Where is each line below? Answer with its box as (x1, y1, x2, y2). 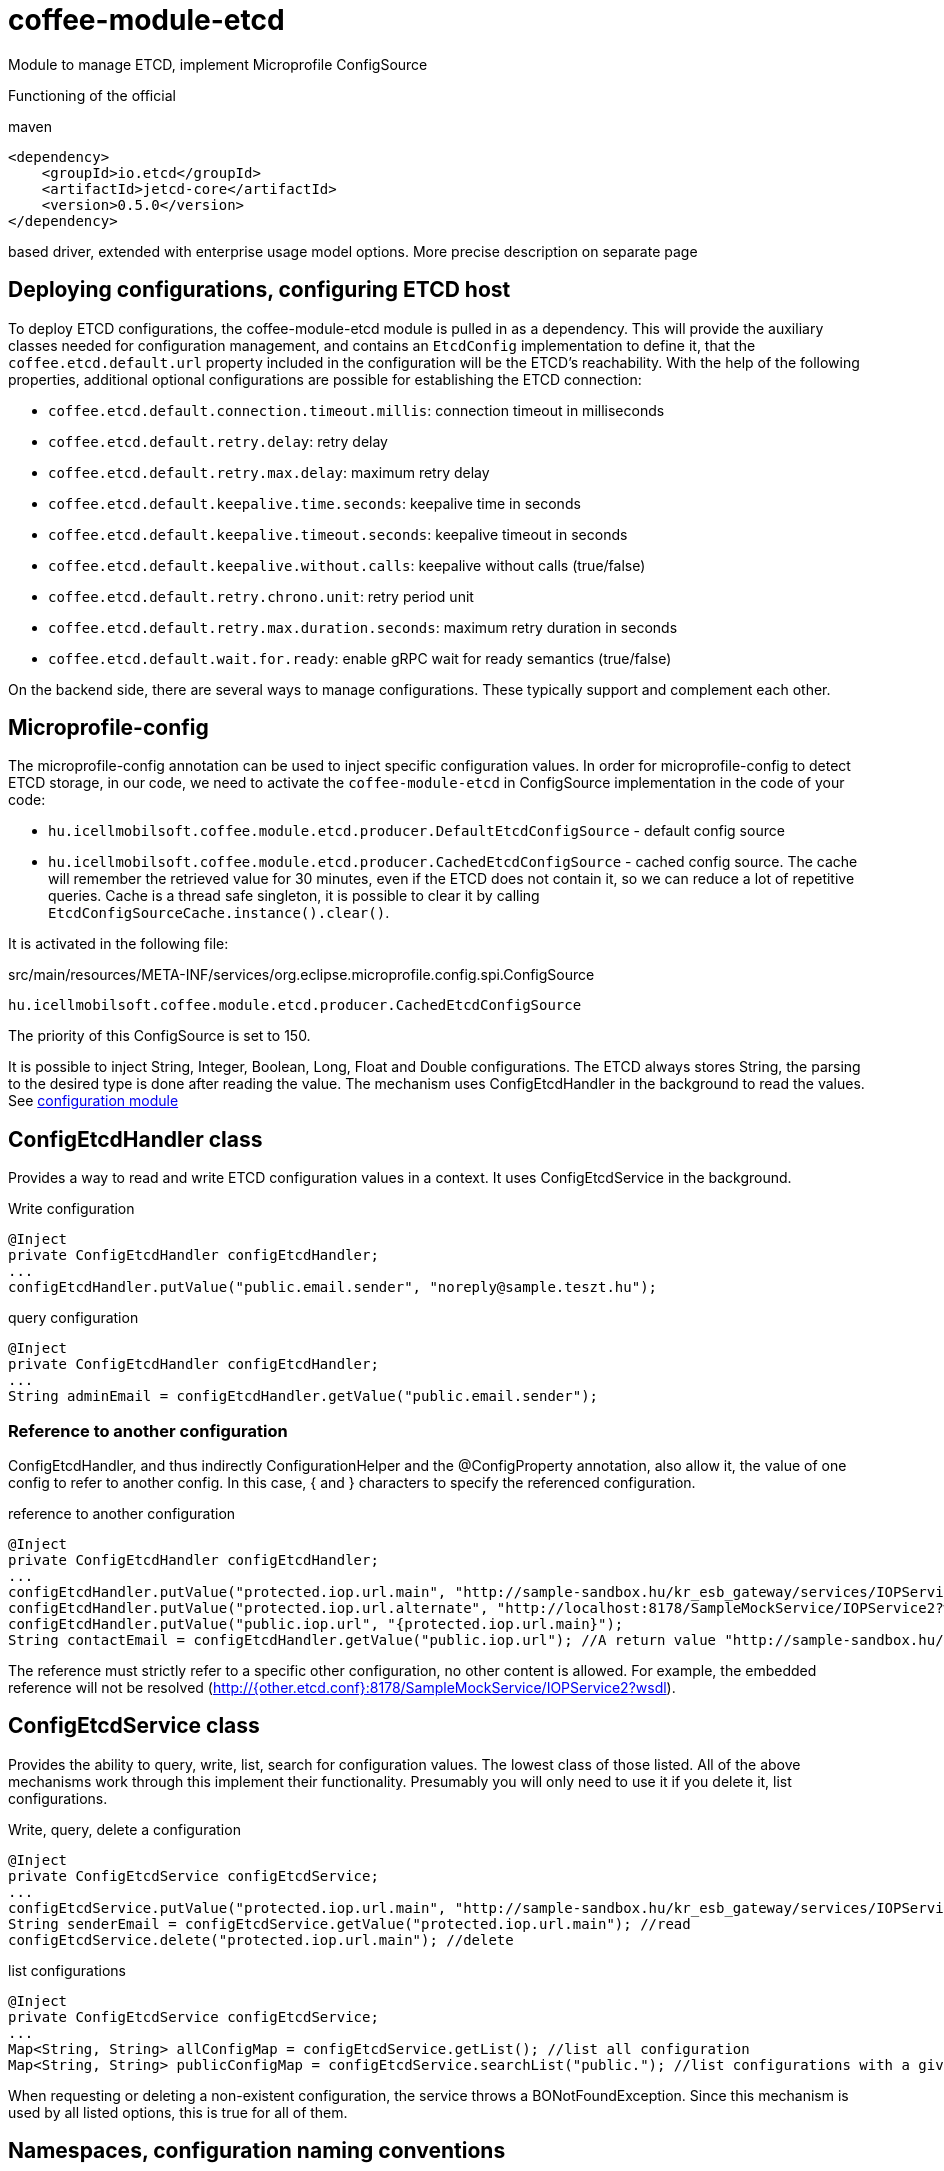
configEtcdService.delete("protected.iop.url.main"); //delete (8, 1931, 514, 1948)
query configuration (8, 1309, 139, 1327)
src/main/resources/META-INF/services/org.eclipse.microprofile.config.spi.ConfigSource (8, 966, 595, 984)
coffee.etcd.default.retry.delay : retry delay (48, 432, 388, 450)
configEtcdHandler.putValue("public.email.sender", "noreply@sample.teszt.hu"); (8, 1279, 658, 1296)
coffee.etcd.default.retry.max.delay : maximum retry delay (48, 463, 490, 481)
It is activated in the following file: (8, 935, 229, 953)
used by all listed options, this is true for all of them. (8, 2103, 348, 2121)
